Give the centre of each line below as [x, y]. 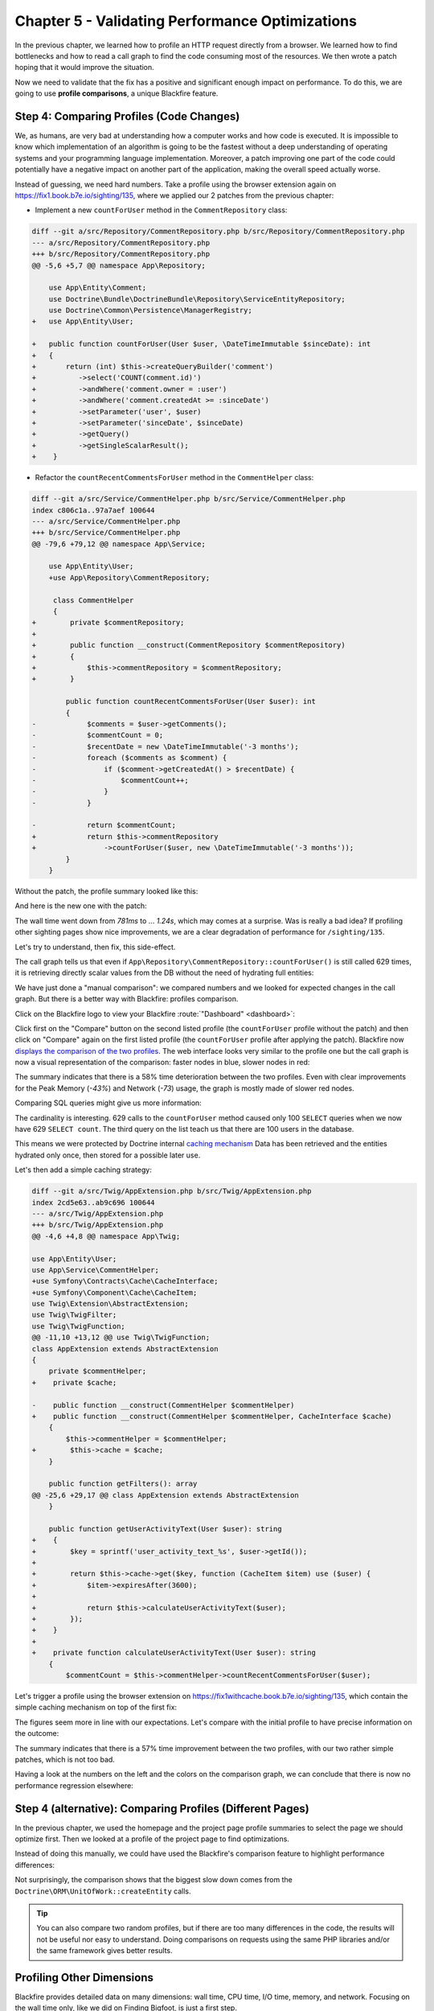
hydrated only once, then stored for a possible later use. [108, 1155]
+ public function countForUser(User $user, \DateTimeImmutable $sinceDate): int [201, 344]
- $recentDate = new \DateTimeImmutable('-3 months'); [165, 746]
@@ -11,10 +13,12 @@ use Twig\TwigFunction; [121, 1338]
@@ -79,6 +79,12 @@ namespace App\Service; [119, 544]
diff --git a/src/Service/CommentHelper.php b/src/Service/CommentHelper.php [188, 499]
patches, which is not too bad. [65, 1759]
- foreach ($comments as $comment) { [129, 758]
